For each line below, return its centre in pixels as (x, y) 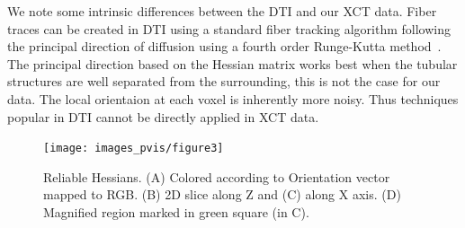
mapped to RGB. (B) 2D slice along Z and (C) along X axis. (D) (222, 194)
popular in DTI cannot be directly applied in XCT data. (163, 116)
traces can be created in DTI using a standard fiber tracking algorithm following (229, 28)
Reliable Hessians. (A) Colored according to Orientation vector (217, 176)
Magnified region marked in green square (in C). (176, 212)
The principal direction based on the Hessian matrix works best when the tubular (232, 63)
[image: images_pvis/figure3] (134, 149)
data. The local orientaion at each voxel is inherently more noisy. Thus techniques (233, 98)
